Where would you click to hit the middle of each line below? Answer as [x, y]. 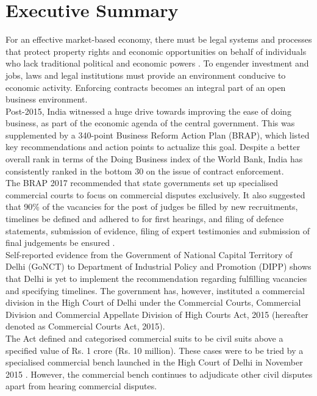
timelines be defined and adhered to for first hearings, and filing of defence [145, 219]
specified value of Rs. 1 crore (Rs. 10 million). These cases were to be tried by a [155, 350]
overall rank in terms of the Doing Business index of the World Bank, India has [154, 159]
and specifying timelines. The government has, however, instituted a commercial [155, 290]
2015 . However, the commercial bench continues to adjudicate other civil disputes [159, 374]
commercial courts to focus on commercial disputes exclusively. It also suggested [155, 194]
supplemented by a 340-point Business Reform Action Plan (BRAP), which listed [158, 135]
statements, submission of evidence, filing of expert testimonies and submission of [158, 230]
